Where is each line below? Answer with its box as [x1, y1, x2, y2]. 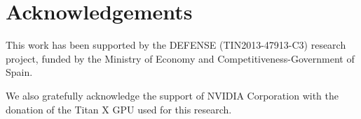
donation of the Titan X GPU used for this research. [6, 102, 232, 116]
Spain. [6, 65, 33, 79]
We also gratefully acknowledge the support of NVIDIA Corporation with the [6, 88, 339, 102]
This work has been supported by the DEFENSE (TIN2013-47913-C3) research [6, 38, 346, 52]
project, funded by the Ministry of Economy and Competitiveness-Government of [6, 51, 355, 65]
